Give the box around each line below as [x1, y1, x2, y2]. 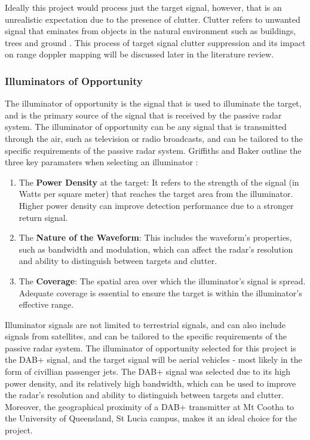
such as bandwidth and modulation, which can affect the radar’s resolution [19, 242, 293, 255]
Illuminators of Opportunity [5, 73, 143, 88]
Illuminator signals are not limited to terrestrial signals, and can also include [5, 318, 286, 330]
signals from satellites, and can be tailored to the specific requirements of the [5, 330, 287, 342]
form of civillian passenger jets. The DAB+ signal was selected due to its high [5, 365, 291, 378]
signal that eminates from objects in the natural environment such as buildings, [5, 25, 296, 37]
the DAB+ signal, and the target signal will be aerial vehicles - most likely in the [5, 353, 302, 366]
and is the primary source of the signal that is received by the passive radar [5, 108, 282, 121]
